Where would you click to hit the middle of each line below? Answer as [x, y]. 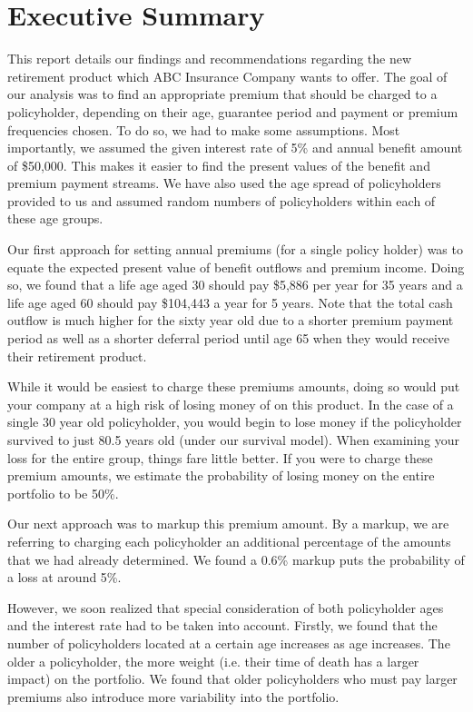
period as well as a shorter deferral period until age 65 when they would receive [228, 338]
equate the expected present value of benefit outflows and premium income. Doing [236, 267]
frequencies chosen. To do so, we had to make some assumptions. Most [204, 129]
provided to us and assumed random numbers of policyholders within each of [222, 200]
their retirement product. [77, 356]
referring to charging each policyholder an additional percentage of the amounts [229, 541]
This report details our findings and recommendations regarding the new [210, 59]
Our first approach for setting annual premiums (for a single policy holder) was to [235, 249]
